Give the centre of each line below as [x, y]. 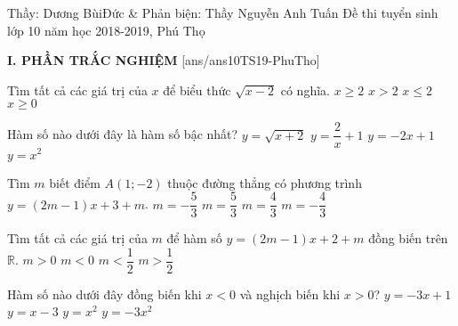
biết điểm [75, 182]
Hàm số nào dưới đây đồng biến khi [104, 293]
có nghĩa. [305, 90]
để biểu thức [197, 90]
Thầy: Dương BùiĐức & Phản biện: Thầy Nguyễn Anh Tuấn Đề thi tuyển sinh [223, 12]
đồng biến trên [408, 238]
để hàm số [194, 238]
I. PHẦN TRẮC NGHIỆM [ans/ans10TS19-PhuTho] [164, 60]
